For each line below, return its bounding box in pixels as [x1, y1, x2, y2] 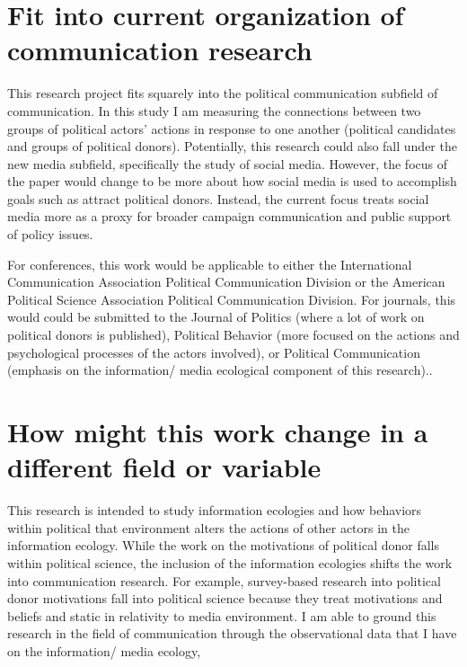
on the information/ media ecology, [7, 641, 201, 660]
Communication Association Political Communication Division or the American [7, 272, 445, 291]
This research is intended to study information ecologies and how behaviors [7, 501, 422, 520]
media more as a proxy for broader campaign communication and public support [7, 207, 452, 226]
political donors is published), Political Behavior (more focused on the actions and [7, 325, 460, 344]
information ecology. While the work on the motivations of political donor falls [7, 536, 439, 555]
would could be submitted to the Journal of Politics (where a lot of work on [7, 307, 425, 326]
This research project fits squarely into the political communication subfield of [7, 84, 438, 102]
